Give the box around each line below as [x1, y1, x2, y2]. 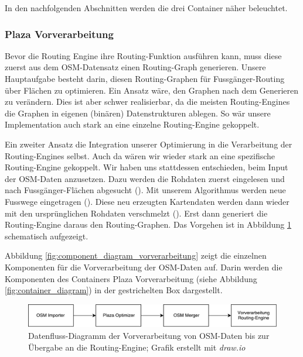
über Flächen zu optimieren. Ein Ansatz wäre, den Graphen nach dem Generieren [5, 84, 299, 96]
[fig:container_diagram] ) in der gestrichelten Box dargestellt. [5, 284, 223, 296]
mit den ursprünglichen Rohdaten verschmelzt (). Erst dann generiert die [5, 207, 268, 219]
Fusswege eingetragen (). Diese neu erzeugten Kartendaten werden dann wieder [5, 195, 290, 207]
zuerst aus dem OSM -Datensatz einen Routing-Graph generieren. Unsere [5, 61, 266, 73]
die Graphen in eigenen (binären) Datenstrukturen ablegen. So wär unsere [5, 107, 271, 119]
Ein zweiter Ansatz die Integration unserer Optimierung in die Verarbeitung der [5, 138, 292, 150]
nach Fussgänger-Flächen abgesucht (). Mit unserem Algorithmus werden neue [5, 184, 286, 196]
